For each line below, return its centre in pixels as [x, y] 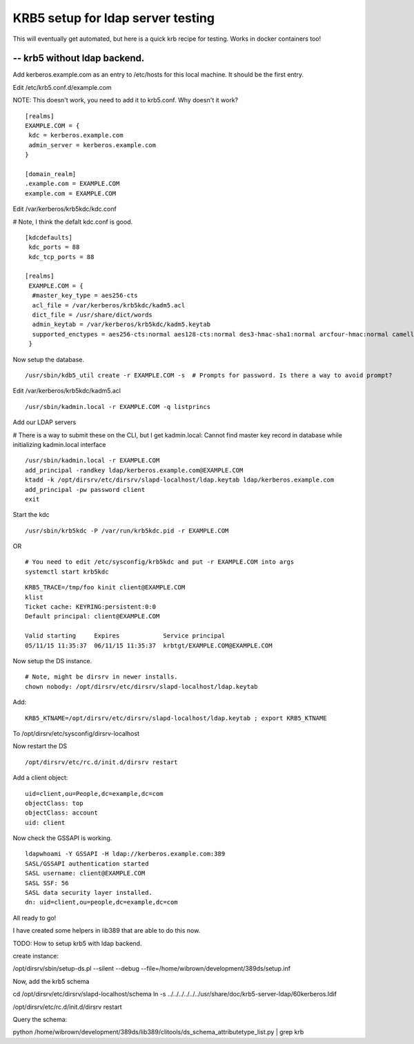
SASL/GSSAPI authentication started [87, 863]
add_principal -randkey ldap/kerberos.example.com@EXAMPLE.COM [134, 470]
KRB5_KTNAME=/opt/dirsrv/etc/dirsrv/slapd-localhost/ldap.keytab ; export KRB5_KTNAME [176, 718]
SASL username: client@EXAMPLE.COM [85, 873]
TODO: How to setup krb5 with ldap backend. [77, 943]
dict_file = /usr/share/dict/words [92, 315]
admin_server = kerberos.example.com [92, 145]
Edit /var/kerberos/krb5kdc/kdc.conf [65, 209]
